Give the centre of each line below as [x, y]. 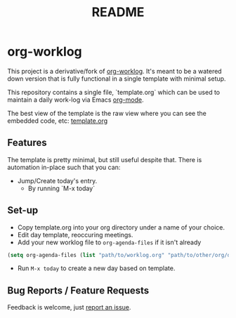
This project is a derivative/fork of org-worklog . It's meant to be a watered [115, 71]
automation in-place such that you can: [64, 167]
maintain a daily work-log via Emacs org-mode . [76, 100]
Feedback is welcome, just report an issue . [69, 307]
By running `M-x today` [61, 188]
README [118, 12]
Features [27, 143]
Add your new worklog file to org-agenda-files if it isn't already [109, 242]
